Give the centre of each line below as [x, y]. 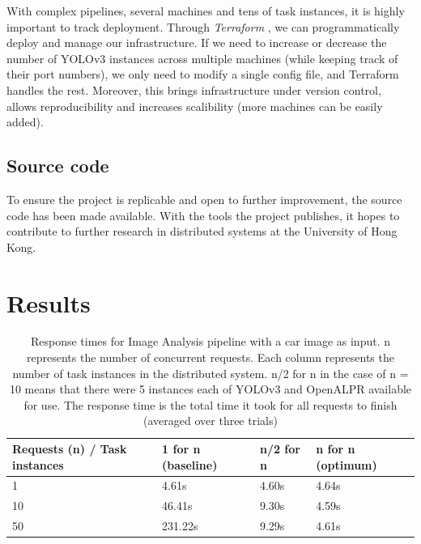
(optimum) [347, 464]
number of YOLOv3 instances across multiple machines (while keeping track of [202, 58]
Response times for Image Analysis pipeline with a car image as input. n [210, 341]
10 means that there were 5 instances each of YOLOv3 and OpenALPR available [210, 389]
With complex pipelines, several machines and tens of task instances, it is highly [206, 11]
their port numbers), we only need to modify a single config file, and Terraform [203, 74]
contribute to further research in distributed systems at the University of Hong [202, 231]
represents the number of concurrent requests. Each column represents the [210, 357]
